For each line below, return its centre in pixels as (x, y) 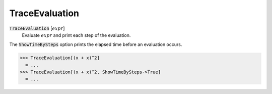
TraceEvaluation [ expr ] (37, 28)
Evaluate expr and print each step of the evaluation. (76, 35)
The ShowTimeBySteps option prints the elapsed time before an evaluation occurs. (96, 44)
